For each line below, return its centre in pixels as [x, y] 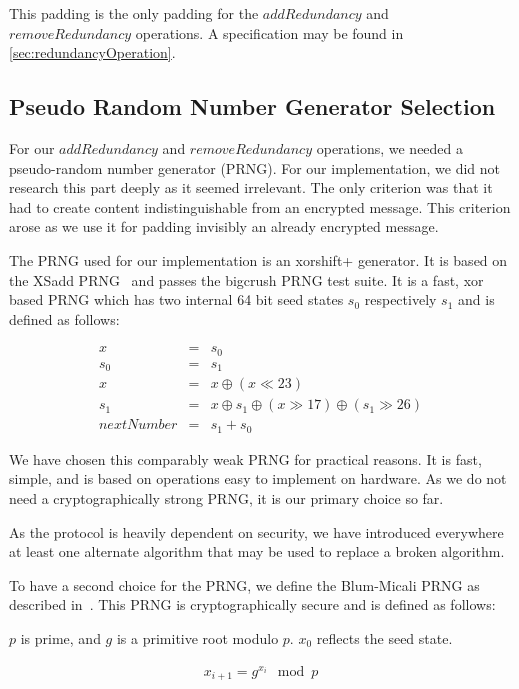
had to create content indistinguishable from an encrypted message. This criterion [260, 206]
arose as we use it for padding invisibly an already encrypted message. [224, 226]
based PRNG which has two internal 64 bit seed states [176, 299]
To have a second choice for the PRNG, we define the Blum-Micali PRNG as [244, 584]
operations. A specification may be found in [269, 32]
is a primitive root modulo [197, 638]
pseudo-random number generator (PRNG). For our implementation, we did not [255, 167]
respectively [400, 299]
